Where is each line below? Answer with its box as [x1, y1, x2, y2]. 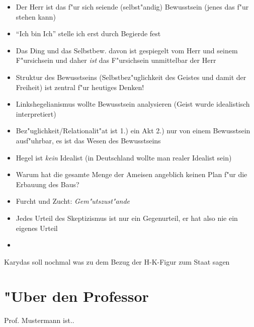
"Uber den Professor [4, 286, 149, 306]
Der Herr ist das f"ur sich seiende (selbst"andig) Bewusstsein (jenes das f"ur [16, 2, 249, 12]
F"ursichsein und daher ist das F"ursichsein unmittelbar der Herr [16, 55, 216, 65]
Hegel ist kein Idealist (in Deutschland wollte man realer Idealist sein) [16, 152, 232, 162]
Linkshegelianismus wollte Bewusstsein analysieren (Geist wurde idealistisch [16, 99, 250, 109]
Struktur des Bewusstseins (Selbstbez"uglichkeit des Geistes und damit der [16, 71, 246, 82]
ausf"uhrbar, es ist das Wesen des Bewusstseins [16, 135, 161, 145]
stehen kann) [16, 11, 56, 22]
